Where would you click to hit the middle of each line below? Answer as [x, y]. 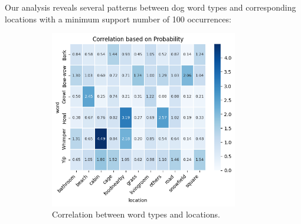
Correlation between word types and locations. [136, 214]
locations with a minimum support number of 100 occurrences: [118, 19]
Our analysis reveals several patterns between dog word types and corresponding [150, 7]
